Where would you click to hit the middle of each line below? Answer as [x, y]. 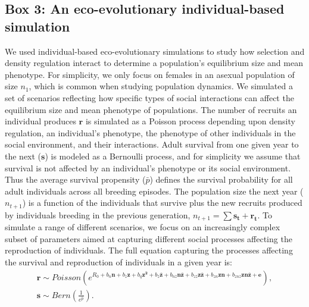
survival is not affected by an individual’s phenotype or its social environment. [148, 167]
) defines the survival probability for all [221, 179]
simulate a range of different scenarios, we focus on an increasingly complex [143, 227]
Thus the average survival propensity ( [75, 179]
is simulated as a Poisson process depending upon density [190, 121]
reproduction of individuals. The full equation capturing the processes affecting [149, 250]
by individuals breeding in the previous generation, [98, 214]
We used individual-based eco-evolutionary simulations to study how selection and [155, 51]
